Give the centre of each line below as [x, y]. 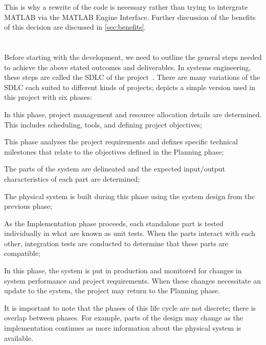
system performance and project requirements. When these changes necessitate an [132, 280]
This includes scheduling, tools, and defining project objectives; [103, 124]
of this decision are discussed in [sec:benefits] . [75, 27]
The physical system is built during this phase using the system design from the [129, 196]
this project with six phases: [48, 97]
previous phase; [28, 206]
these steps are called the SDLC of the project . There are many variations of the [132, 77]
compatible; [22, 253]
